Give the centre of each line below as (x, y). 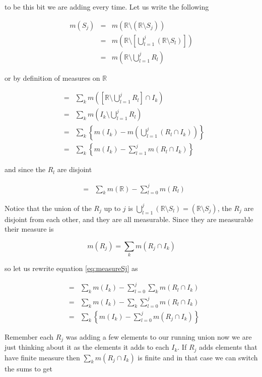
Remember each (29, 336)
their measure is (29, 229)
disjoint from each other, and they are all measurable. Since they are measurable (129, 219)
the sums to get (29, 368)
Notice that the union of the (48, 208)
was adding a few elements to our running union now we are (159, 336)
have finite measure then (42, 357)
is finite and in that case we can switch (198, 357)
